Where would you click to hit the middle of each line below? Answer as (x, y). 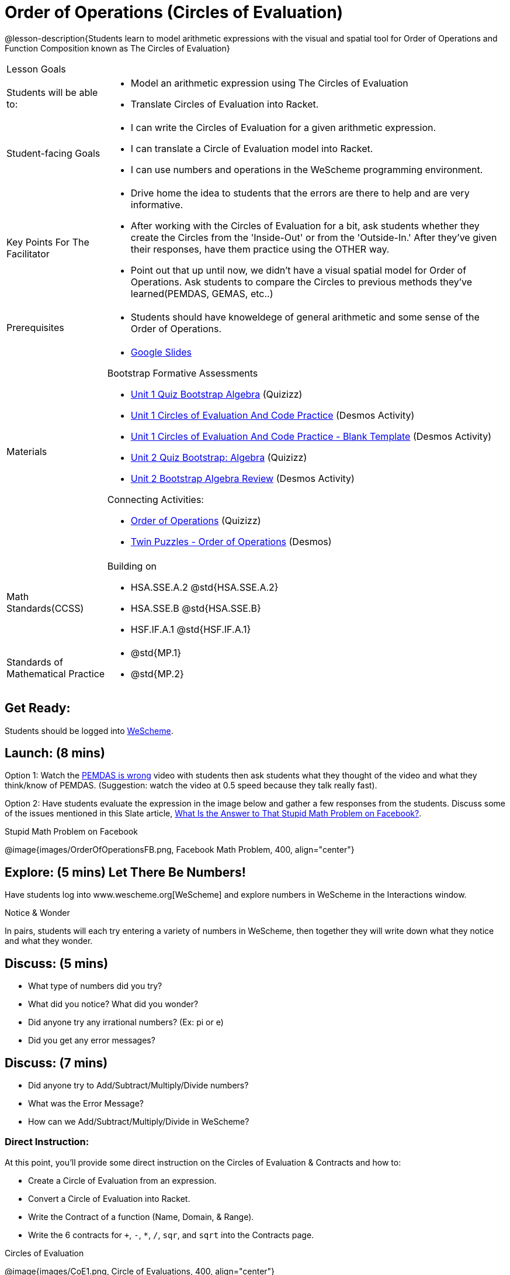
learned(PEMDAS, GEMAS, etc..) (202, 293)
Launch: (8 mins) (55, 753)
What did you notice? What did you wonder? (113, 1004)
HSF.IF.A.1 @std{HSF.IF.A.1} (191, 629)
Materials (27, 451)
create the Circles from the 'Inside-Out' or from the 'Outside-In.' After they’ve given (314, 237)
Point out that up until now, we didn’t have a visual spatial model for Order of (299, 270)
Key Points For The (48, 242)
